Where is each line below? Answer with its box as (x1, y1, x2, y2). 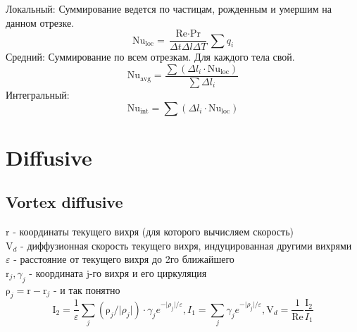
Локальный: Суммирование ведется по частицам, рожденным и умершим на (6, 1, 332, 16)
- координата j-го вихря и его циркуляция (29, 265, 207, 280)
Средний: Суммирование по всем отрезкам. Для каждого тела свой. (6, 49, 295, 64)
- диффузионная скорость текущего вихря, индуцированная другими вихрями (20, 238, 352, 252)
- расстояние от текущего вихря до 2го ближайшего (13, 252, 234, 266)
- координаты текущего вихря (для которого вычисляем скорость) (13, 224, 294, 239)
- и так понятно (53, 282, 120, 297)
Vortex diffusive (6, 191, 123, 213)
